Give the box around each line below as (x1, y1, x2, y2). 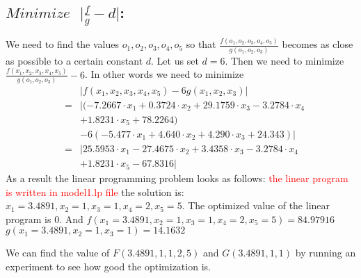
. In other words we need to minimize (84, 67, 244, 81)
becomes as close (282, 37, 353, 51)
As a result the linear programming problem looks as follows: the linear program (6, 171, 348, 186)
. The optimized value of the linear (182, 198, 330, 213)
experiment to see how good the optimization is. (6, 259, 211, 274)
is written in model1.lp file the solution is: (6, 184, 184, 199)
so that (186, 37, 216, 51)
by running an (295, 245, 356, 260)
